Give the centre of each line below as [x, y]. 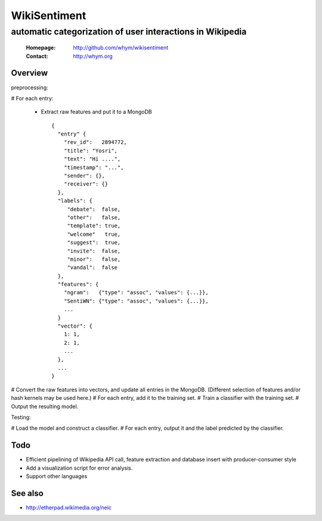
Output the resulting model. [45, 406]
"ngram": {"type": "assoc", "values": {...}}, [136, 293]
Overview [30, 73]
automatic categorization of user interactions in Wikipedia [129, 32]
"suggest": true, [94, 243]
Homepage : [41, 48]
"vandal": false [92, 268]
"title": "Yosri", [91, 150]
